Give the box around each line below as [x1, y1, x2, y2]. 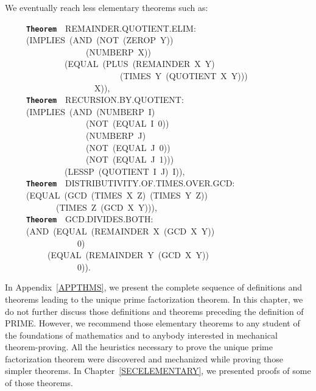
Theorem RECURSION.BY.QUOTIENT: [26, 93, 184, 106]
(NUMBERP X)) [85, 45, 151, 58]
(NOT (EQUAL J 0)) [85, 141, 170, 153]
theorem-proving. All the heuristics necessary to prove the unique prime [5, 340, 273, 353]
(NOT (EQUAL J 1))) [85, 153, 174, 166]
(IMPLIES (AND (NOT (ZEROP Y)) [26, 33, 174, 46]
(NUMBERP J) [85, 129, 146, 142]
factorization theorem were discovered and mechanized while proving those [5, 352, 283, 365]
